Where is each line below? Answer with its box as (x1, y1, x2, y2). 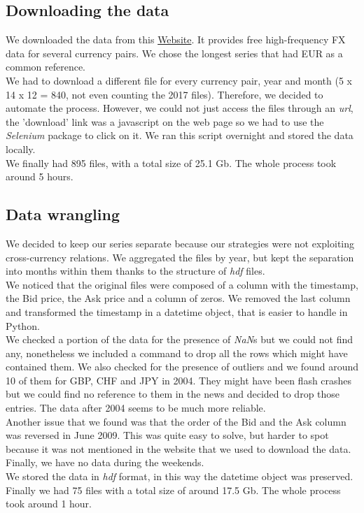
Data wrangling (6, 203, 120, 225)
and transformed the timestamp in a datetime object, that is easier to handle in (6, 304, 348, 319)
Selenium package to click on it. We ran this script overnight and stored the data (6, 128, 353, 143)
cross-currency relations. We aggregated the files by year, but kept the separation (6, 250, 354, 264)
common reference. (6, 59, 86, 74)
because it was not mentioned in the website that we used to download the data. (6, 441, 351, 456)
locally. (6, 141, 36, 156)
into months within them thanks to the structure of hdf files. (6, 263, 265, 278)
